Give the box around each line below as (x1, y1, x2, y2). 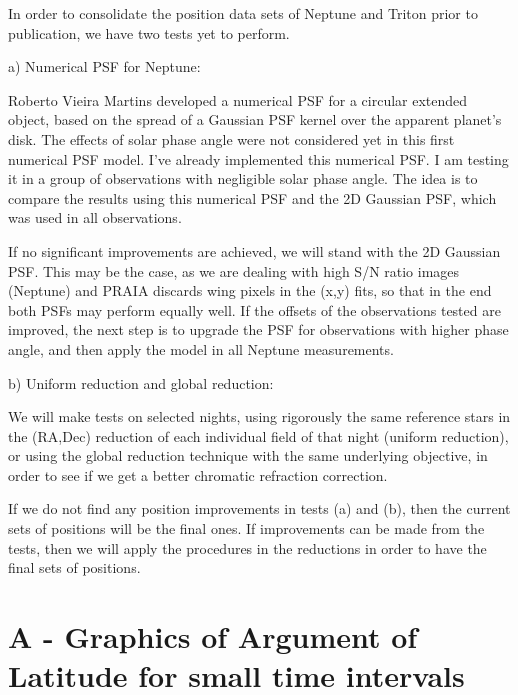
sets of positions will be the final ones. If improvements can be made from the (8, 518, 485, 539)
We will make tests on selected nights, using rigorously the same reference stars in (8, 406, 511, 427)
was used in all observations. (8, 207, 182, 228)
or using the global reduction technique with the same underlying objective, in (8, 445, 488, 466)
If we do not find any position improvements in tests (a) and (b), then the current (8, 498, 511, 519)
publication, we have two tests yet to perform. (8, 22, 290, 43)
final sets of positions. (8, 557, 141, 578)
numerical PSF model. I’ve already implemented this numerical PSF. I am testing (8, 148, 509, 169)
